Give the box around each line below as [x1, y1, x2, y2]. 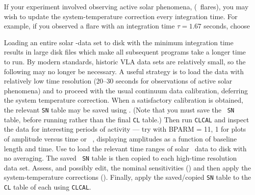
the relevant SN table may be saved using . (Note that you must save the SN [4, 104, 234, 114]
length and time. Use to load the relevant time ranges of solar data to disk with [4, 143, 247, 153]
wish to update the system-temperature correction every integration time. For [4, 11, 238, 21]
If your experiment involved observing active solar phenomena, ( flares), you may [4, 1, 249, 11]
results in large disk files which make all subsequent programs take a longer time [4, 47, 246, 57]
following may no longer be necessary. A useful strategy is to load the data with [4, 66, 244, 76]
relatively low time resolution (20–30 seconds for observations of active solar [4, 76, 232, 86]
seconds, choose [204, 21, 250, 31]
